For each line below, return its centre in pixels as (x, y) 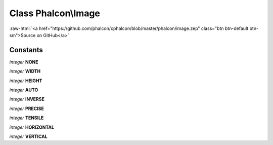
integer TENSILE (27, 118)
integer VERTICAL (28, 136)
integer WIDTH (25, 71)
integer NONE (24, 62)
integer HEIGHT (26, 81)
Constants (26, 50)
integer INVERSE (27, 99)
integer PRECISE (27, 108)
